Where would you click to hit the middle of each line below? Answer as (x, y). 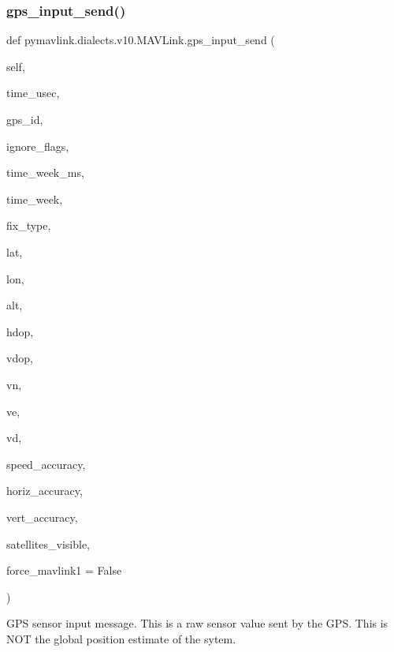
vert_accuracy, (42, 517)
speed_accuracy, (46, 464)
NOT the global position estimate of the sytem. (121, 638)
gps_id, (25, 119)
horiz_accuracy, (45, 491)
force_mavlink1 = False (64, 570)
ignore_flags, (38, 146)
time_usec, (33, 93)
